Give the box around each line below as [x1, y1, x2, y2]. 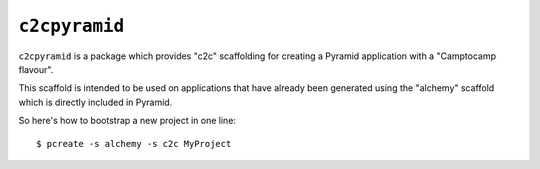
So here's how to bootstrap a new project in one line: [18, 115, 237, 127]
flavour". [18, 63, 54, 75]
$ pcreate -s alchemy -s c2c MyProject [36, 138, 232, 149]
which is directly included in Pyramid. [18, 96, 173, 108]
